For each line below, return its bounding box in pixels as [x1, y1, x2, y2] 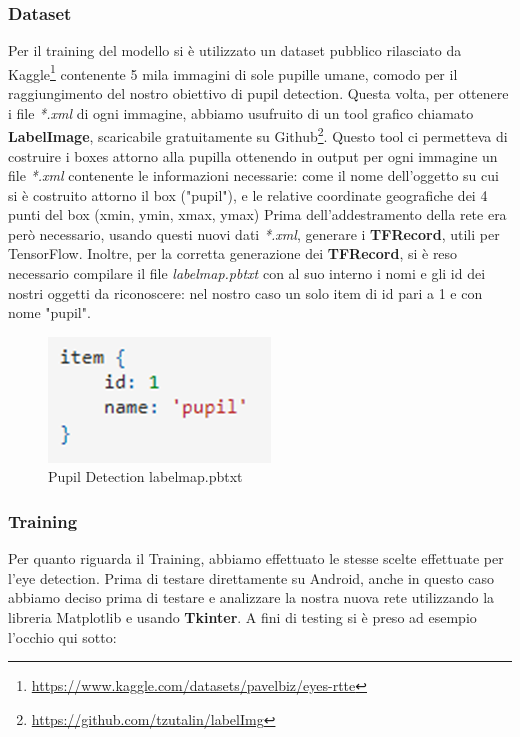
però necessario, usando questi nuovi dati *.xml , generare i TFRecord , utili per [8, 223, 500, 244]
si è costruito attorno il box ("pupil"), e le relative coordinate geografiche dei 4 [8, 184, 488, 205]
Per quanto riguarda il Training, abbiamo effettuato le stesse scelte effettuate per [8, 548, 504, 569]
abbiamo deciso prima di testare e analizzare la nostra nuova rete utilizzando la [8, 587, 495, 608]
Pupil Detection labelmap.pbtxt [48, 466, 243, 487]
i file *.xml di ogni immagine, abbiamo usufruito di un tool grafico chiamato [8, 102, 474, 123]
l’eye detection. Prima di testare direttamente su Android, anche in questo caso [8, 567, 494, 588]
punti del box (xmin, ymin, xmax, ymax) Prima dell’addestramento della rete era [8, 204, 507, 225]
